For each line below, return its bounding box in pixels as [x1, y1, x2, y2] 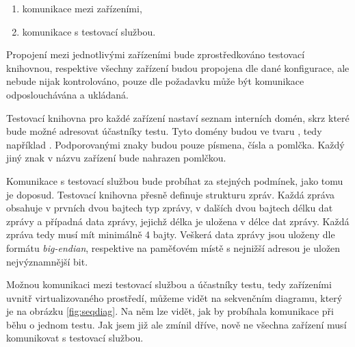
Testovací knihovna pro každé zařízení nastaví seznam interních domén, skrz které [6, 110, 350, 125]
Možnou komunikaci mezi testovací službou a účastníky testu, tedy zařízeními [6, 277, 332, 292]
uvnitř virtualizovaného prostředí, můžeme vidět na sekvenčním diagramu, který [6, 290, 343, 305]
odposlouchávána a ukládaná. [6, 87, 129, 101]
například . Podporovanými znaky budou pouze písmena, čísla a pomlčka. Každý [6, 137, 345, 151]
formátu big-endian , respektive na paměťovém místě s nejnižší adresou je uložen [6, 240, 341, 255]
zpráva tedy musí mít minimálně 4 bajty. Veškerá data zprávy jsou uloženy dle [6, 227, 335, 242]
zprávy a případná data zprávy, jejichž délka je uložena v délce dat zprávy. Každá [6, 214, 350, 228]
